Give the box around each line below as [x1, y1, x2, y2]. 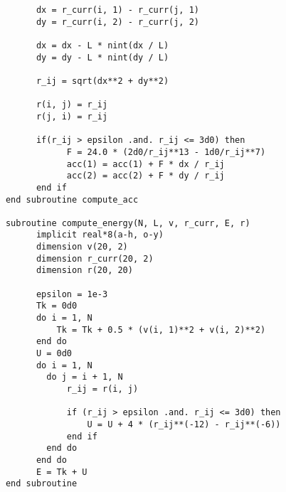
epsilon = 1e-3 [36, 289, 108, 299]
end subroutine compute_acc [5, 194, 139, 205]
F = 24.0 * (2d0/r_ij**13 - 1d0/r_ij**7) [66, 146, 266, 157]
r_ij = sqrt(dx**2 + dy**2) [36, 75, 169, 86]
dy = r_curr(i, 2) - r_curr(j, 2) [36, 16, 199, 27]
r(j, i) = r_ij [36, 111, 108, 122]
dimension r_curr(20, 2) [36, 253, 154, 264]
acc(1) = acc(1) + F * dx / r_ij [66, 159, 225, 169]
